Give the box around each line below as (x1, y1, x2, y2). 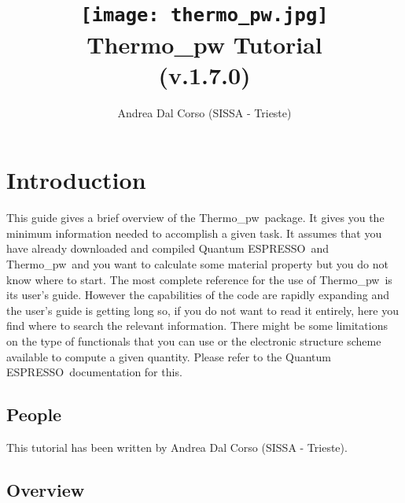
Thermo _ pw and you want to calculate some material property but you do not (6, 255, 388, 272)
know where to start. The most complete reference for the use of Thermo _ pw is (6, 271, 392, 287)
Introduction (6, 164, 146, 196)
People (6, 402, 62, 427)
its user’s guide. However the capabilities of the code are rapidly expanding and (6, 287, 389, 303)
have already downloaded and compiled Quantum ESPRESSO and (6, 240, 330, 257)
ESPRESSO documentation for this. (6, 364, 182, 380)
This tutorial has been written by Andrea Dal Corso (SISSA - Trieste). (6, 438, 348, 455)
